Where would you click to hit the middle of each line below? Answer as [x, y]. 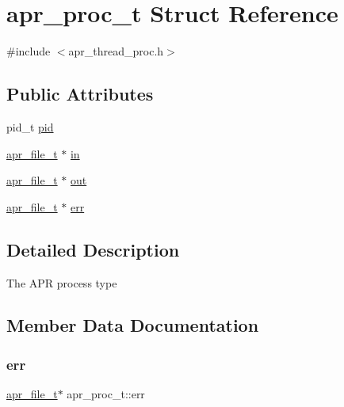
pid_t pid [30, 126]
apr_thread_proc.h [116, 51]
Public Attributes [80, 94]
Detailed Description [93, 249]
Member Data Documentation [133, 325]
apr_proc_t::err [106, 394]
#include [29, 51]
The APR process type [62, 282]
